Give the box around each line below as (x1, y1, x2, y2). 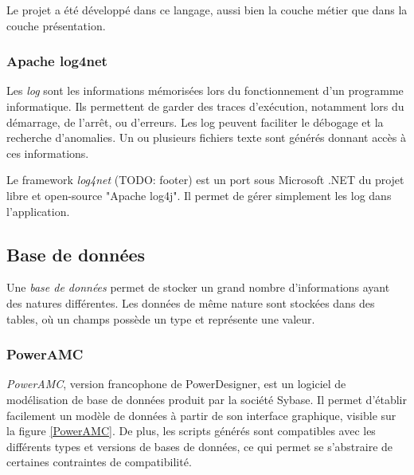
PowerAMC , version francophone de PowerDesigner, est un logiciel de (6, 375, 346, 392)
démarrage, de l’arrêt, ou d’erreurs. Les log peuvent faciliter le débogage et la (6, 113, 384, 130)
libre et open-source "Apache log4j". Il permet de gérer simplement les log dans (6, 186, 392, 203)
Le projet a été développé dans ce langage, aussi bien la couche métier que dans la (6, 2, 408, 18)
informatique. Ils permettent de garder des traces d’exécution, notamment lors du (6, 98, 404, 114)
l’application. (6, 202, 70, 219)
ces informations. (6, 144, 89, 161)
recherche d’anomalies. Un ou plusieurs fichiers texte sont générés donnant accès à (6, 129, 406, 146)
